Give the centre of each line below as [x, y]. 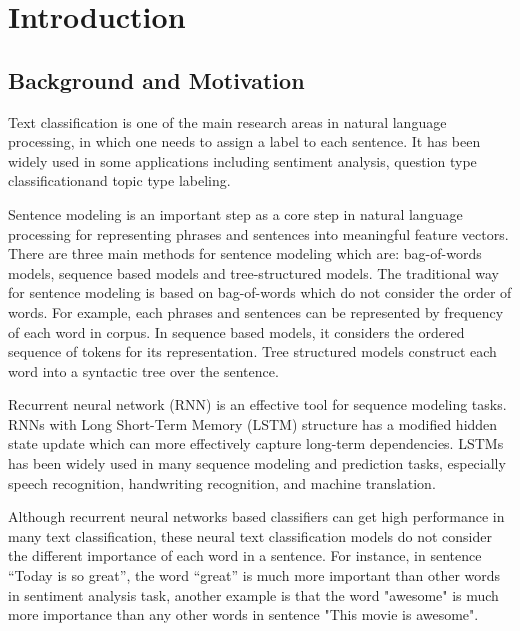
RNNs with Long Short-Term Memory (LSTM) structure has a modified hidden [253, 423]
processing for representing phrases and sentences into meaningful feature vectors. [258, 233]
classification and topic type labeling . [119, 180]
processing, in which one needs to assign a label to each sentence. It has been [244, 141]
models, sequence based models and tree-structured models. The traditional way [253, 272]
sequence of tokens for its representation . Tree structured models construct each [252, 351]
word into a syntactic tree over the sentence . [143, 370]
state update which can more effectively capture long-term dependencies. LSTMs [256, 443]
